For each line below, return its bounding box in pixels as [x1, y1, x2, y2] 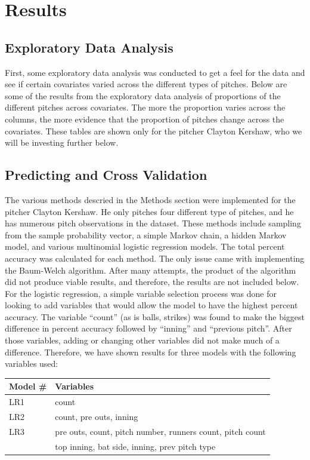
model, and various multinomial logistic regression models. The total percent [5, 240, 285, 253]
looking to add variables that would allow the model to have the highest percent [5, 299, 298, 311]
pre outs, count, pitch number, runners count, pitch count [55, 425, 266, 437]
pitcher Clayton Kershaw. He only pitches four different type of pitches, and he [5, 205, 294, 217]
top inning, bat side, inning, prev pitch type [55, 440, 216, 452]
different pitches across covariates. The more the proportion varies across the [5, 101, 286, 114]
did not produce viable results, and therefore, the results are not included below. [5, 275, 299, 288]
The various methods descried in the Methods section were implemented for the [5, 193, 296, 206]
